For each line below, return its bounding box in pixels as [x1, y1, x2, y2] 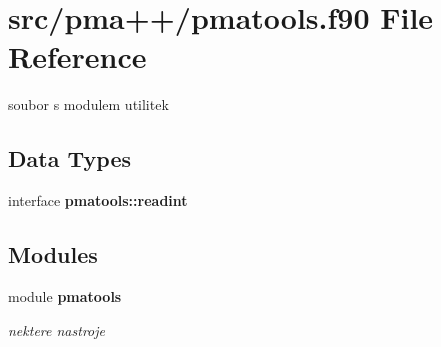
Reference [8, 36, 147, 77]
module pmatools [8, 285, 122, 306]
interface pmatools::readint [8, 190, 188, 211]
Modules [8, 239, 98, 270]
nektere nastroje [8, 319, 105, 340]
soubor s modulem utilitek [8, 94, 169, 115]
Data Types [8, 143, 131, 174]
